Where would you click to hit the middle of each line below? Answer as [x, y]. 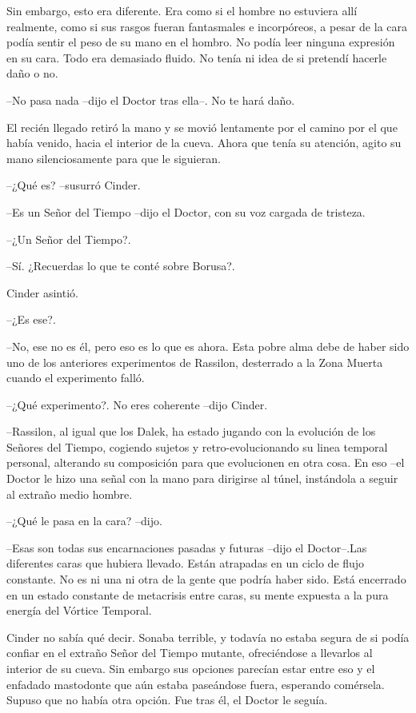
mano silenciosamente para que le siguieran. [114, 158]
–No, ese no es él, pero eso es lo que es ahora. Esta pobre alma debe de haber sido [208, 346]
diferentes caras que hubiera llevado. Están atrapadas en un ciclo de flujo [186, 563]
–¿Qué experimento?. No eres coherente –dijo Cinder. [137, 404]
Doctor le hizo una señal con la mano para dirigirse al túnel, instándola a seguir [202, 478]
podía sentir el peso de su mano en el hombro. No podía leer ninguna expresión [201, 42]
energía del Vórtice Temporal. [79, 610]
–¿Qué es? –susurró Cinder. [74, 185]
